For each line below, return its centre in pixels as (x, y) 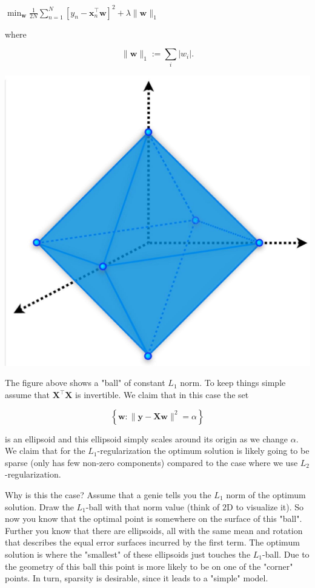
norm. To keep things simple (233, 383)
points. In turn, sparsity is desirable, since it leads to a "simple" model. (137, 578)
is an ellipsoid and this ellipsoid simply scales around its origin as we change (147, 438)
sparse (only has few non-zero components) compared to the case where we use (151, 462)
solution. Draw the (39, 506)
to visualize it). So (270, 506)
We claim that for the (45, 451)
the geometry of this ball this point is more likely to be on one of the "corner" (149, 566)
